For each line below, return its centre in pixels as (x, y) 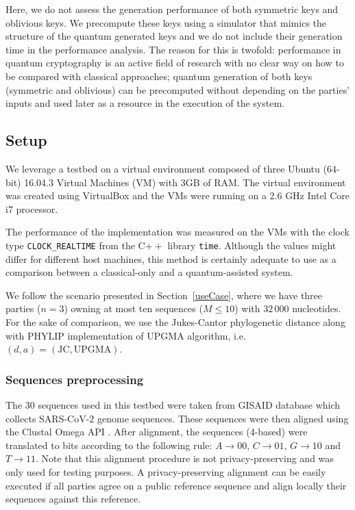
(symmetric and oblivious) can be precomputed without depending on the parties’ (178, 89)
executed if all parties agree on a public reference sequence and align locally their (176, 485)
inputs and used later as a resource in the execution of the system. (145, 103)
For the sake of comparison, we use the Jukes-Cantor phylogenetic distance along (175, 321)
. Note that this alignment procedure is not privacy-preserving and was (184, 458)
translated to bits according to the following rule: (109, 445)
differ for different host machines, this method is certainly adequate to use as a (171, 258)
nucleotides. (317, 308)
